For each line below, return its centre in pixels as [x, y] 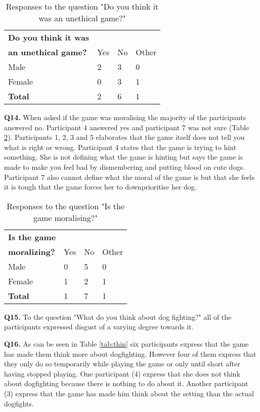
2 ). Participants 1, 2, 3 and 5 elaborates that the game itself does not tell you [124, 137]
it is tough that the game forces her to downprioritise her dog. [100, 187]
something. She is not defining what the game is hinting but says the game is [124, 157]
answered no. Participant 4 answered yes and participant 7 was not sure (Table [127, 127]
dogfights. [19, 403]
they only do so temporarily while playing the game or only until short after [122, 364]
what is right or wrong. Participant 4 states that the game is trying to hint [120, 147]
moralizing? [32, 251]
